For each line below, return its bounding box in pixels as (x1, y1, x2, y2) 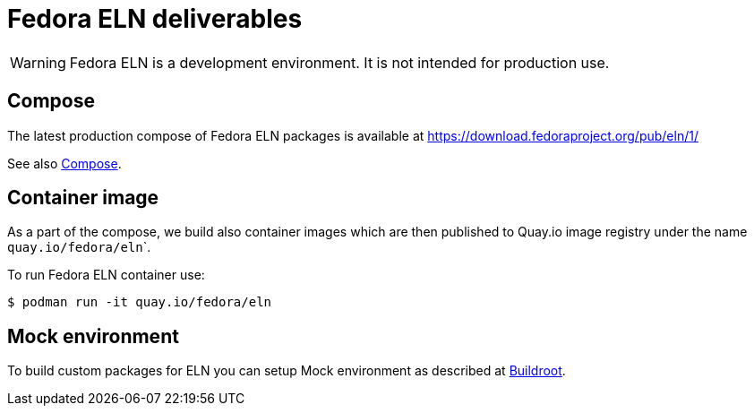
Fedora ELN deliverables (7, 4, 303, 34)
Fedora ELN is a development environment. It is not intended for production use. (69, 53, 610, 72)
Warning (10, 53, 66, 72)
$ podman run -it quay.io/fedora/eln (7, 295, 272, 310)
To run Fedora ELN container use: (7, 267, 205, 283)
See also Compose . (7, 155, 122, 171)
